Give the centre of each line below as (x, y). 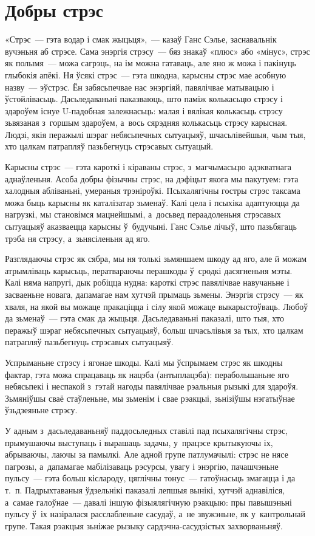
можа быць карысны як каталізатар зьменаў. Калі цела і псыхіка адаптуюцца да (152, 202)
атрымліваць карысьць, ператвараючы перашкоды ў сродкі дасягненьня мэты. (149, 270)
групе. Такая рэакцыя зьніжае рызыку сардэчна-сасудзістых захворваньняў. (144, 525)
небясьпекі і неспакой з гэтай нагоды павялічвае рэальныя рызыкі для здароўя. (152, 386)
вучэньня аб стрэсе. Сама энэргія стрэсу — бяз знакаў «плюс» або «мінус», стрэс (157, 51)
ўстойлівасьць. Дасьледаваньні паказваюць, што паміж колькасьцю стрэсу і (144, 99)
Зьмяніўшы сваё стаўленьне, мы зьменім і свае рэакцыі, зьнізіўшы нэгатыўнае (150, 398)
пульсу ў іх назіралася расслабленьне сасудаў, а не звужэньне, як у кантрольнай (155, 514)
